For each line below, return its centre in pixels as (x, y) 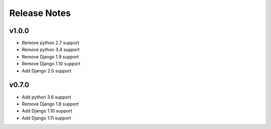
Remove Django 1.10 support (51, 64)
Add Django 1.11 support (46, 118)
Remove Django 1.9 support (50, 56)
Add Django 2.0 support (47, 70)
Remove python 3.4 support (51, 49)
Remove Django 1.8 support (50, 104)
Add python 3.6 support (46, 97)
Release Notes (40, 13)
